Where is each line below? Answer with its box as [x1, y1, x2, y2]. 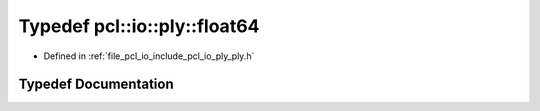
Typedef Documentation [18, 76, 174, 93]
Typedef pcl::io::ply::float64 [18, 15, 260, 37]
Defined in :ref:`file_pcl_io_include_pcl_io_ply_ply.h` [43, 50, 255, 62]
